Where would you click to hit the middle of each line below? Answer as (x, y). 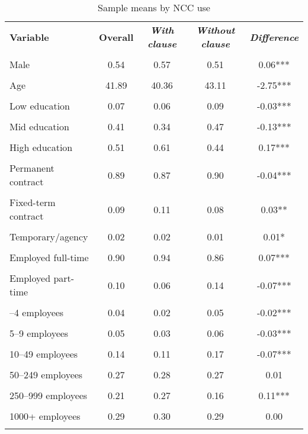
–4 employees (37, 312)
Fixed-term (33, 202)
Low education (40, 106)
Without (215, 30)
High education (41, 147)
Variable (29, 37)
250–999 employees (49, 395)
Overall (116, 37)
